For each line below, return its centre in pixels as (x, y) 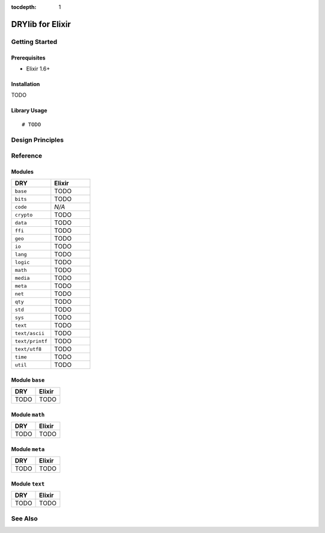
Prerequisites (28, 58)
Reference (26, 156)
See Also (24, 519)
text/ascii (30, 333)
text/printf (31, 341)
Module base (28, 380)
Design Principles (38, 140)
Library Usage (29, 111)
